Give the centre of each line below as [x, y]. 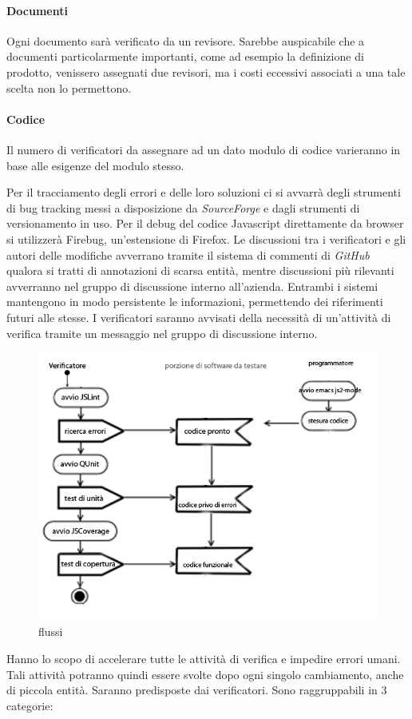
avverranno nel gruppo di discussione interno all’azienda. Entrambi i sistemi [192, 286]
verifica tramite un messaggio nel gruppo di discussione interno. [162, 333]
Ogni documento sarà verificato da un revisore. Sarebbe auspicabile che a [186, 40]
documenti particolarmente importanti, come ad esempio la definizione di [185, 56]
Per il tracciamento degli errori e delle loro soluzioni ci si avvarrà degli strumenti [204, 192]
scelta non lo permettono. [69, 87]
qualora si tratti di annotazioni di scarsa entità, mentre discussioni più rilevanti [200, 270]
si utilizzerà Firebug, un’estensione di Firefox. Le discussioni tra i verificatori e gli [206, 238]
